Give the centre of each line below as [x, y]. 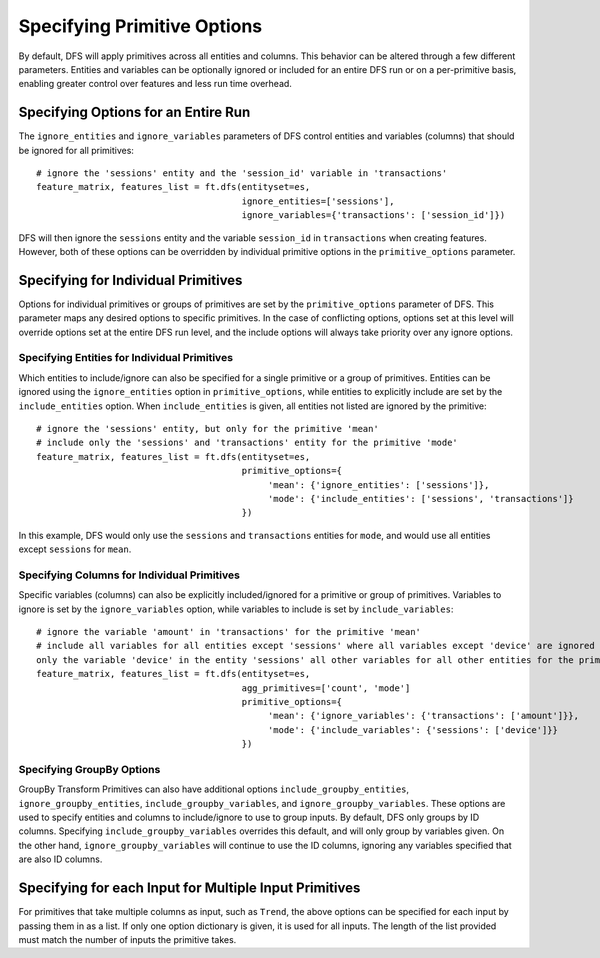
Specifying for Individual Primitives [130, 280]
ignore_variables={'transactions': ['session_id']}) [373, 215]
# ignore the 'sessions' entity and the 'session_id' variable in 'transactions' [242, 173]
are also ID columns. [60, 859]
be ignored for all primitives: [76, 150]
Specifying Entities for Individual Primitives [126, 358]
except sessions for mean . [75, 549]
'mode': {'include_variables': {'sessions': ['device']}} [413, 729]
